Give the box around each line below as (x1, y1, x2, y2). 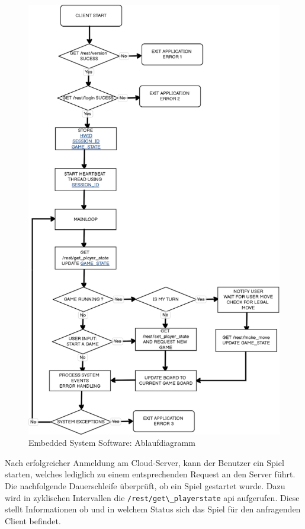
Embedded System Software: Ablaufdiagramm (28, 436, 195, 449)
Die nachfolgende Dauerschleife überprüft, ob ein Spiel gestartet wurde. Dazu (5, 480, 285, 492)
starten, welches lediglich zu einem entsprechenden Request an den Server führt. (5, 468, 296, 480)
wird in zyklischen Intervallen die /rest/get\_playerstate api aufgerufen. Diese (5, 491, 300, 503)
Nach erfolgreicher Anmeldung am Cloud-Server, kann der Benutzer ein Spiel (5, 456, 284, 468)
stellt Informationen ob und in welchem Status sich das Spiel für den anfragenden (5, 503, 301, 515)
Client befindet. (5, 514, 61, 527)
